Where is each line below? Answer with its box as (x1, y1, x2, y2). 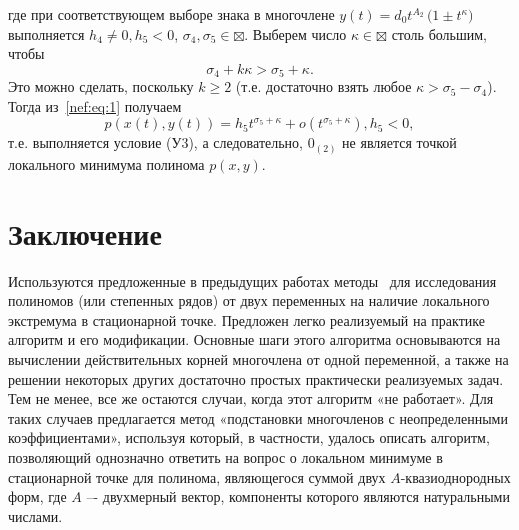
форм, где (8, 486, 67, 507)
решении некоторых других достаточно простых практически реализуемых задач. (8, 368, 504, 389)
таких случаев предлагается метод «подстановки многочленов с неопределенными (8, 407, 508, 428)
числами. (8, 505, 63, 526)
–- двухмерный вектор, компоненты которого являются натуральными (86, 486, 510, 507)
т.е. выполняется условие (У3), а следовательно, (8, 132, 303, 153)
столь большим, (391, 23, 487, 44)
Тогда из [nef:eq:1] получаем (8, 95, 182, 116)
